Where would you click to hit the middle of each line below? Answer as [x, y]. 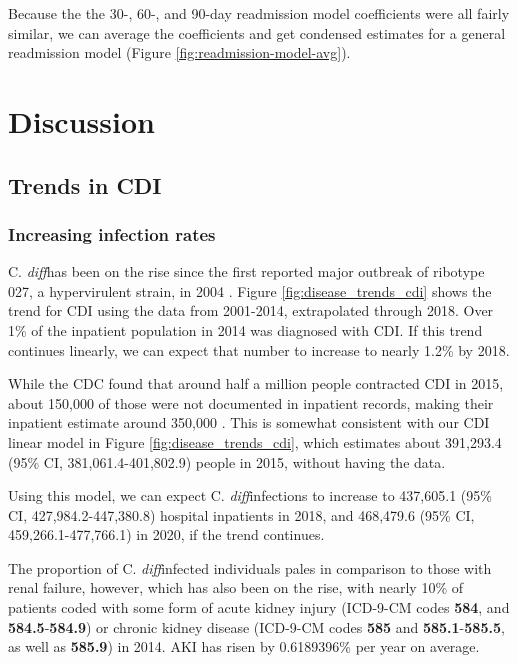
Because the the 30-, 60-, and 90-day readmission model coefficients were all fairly [259, 13]
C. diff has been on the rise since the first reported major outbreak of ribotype [246, 271]
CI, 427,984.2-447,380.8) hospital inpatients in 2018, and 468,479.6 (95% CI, [241, 514]
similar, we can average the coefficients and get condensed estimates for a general [257, 32]
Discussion [81, 120]
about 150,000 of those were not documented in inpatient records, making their [251, 402]
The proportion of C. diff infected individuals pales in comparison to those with [250, 567]
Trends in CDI [85, 184]
